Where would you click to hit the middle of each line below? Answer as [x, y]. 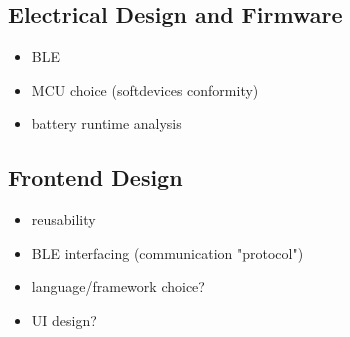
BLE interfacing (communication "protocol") [167, 252]
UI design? [64, 319]
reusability [63, 219]
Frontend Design [95, 177]
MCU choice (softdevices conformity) [145, 89]
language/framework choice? [118, 286]
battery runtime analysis [106, 123]
